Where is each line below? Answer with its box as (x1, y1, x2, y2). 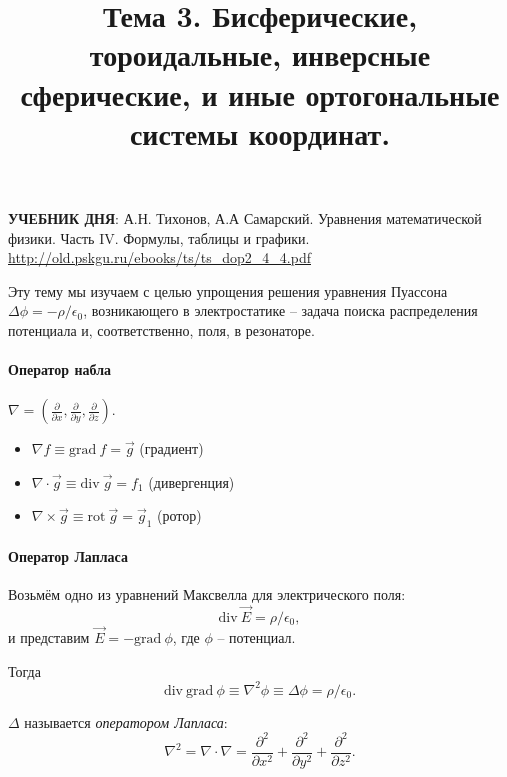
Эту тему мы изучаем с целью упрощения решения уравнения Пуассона (8, 280, 448, 301)
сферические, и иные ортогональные (20, 73, 500, 114)
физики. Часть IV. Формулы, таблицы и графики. (8, 227, 310, 248)
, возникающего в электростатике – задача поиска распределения (83, 300, 478, 321)
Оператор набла (8, 359, 112, 380)
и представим (8, 627, 90, 648)
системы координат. (129, 112, 391, 153)
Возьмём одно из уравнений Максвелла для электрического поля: (8, 584, 406, 605)
